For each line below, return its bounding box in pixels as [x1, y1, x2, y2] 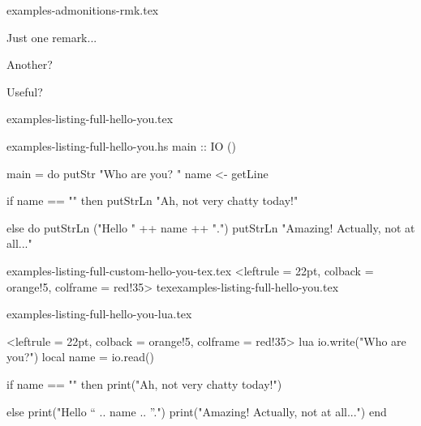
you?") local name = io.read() [6, 348, 154, 365]
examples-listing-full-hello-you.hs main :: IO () [6, 137, 236, 154]
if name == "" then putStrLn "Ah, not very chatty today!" [6, 192, 299, 209]
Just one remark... [6, 28, 97, 45]
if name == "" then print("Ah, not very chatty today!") [6, 375, 282, 392]
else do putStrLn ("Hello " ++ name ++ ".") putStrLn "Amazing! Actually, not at [6, 219, 415, 236]
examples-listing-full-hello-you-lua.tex [6, 305, 192, 322]
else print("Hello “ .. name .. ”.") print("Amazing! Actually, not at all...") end [6, 403, 387, 420]
